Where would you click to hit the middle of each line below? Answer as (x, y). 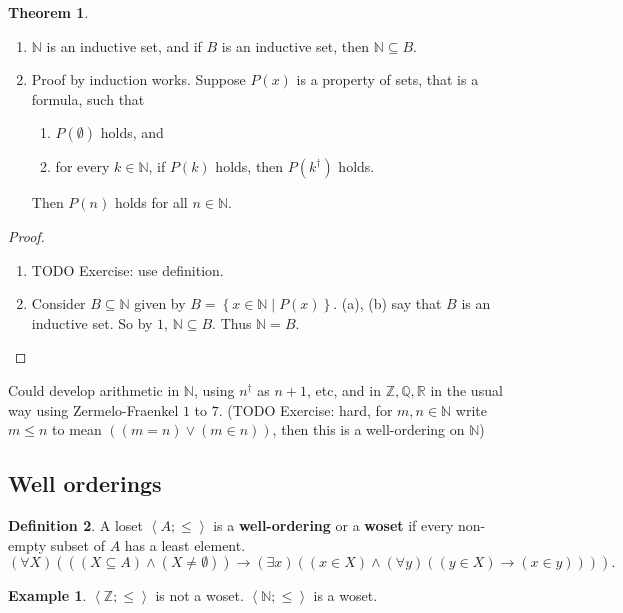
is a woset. (345, 595)
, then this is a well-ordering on (368, 429)
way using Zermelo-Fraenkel (93, 409)
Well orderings (85, 483)
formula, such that (88, 98)
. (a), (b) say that (387, 303)
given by (160, 303)
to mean (77, 429)
